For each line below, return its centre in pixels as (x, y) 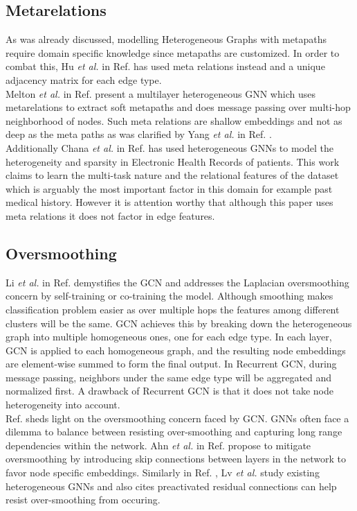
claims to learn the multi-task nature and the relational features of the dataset (172, 175)
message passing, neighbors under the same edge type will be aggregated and (169, 377)
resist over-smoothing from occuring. (83, 500)
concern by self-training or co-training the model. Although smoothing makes (170, 296)
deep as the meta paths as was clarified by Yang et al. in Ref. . (139, 134)
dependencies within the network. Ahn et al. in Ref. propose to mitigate (158, 445)
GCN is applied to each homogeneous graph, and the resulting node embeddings (176, 350)
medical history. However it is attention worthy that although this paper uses (170, 202)
